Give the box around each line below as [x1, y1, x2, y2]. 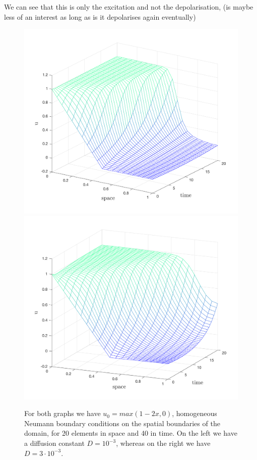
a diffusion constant [24, 438, 85, 448]
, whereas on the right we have [116, 438, 211, 448]
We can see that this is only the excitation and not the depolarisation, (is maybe [4, 2, 253, 12]
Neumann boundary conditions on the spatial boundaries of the [24, 418, 220, 428]
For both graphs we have [24, 408, 101, 419]
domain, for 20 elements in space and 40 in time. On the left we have [24, 428, 237, 438]
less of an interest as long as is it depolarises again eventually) [4, 11, 196, 22]
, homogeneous [172, 408, 217, 419]
